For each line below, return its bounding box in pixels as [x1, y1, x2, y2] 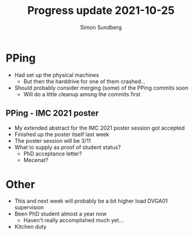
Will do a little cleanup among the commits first [23, 90, 141, 97]
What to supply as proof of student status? [14, 143, 121, 151]
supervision [14, 204, 44, 211]
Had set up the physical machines [14, 71, 99, 79]
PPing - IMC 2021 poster [5, 108, 99, 119]
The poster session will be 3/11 [14, 137, 91, 144]
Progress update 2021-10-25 [27, 4, 175, 18]
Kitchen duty [14, 223, 47, 231]
